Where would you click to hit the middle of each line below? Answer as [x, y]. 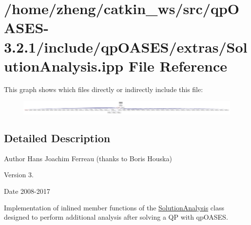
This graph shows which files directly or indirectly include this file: [104, 89]
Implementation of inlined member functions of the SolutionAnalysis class [114, 207]
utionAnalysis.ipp [64, 66]
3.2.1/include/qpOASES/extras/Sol [126, 47]
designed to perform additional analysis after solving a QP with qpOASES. [116, 217]
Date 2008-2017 [27, 191]
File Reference [178, 66]
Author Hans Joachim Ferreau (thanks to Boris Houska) [88, 158]
